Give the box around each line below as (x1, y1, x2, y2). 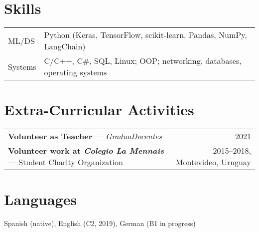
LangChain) (44, 40, 86, 52)
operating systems (44, 66, 107, 78)
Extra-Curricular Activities (4, 99, 194, 120)
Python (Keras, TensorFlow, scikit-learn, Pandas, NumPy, (44, 29, 247, 41)
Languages (4, 189, 77, 210)
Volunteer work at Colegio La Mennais (8, 145, 164, 157)
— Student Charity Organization (8, 156, 123, 168)
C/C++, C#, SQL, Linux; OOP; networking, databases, (44, 55, 242, 67)
